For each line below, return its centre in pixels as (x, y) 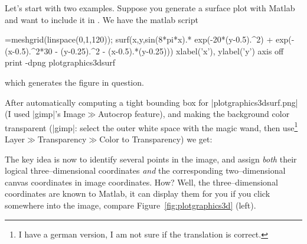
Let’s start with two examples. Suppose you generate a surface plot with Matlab (150, 8)
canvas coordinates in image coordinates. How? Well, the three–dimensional (141, 182)
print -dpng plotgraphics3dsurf (60, 62)
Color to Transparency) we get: (156, 139)
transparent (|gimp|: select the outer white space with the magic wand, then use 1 (151, 126)
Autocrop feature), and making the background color (194, 114)
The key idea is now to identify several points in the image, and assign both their (151, 159)
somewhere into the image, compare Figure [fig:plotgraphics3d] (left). (130, 205)
